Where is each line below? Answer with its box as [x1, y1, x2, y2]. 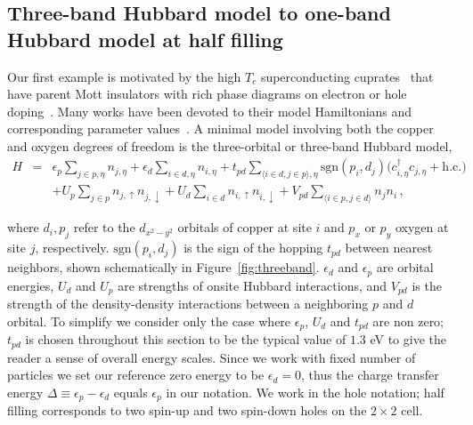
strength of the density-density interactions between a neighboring [7, 294, 369, 313]
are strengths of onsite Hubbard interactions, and [118, 276, 387, 294]
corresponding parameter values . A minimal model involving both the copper [7, 119, 434, 138]
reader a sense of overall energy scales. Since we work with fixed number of [7, 348, 416, 366]
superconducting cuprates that [260, 67, 434, 85]
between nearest [345, 238, 433, 257]
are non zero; [372, 311, 444, 330]
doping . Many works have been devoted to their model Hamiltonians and [7, 101, 412, 120]
